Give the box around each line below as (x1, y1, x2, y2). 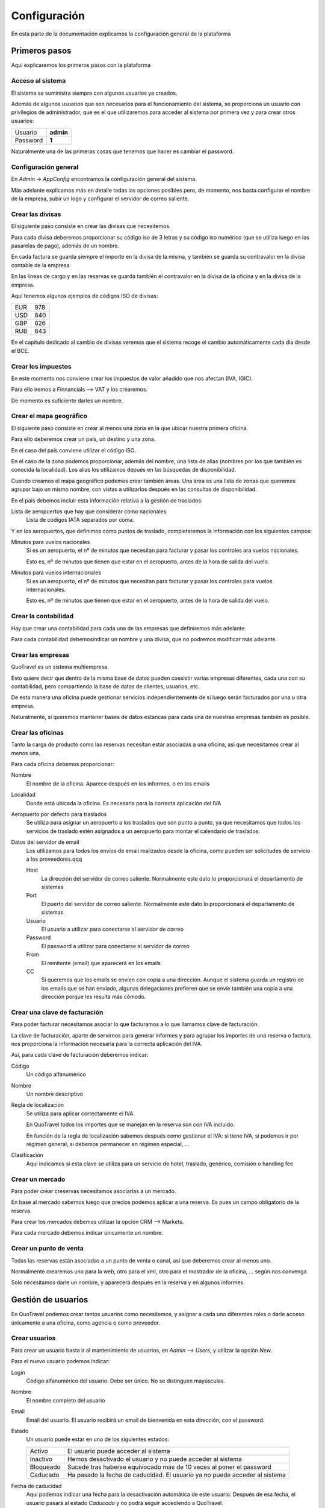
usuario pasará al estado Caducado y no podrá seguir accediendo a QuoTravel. (26, 1499, 223, 1506)
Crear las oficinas (11, 728, 64, 737)
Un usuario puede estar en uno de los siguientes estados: (26, 1436, 170, 1443)
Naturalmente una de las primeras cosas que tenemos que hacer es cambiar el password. (11, 148, 234, 155)
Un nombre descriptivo (26, 1091, 84, 1098)
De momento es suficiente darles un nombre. (11, 397, 123, 404)
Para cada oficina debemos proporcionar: (11, 760, 114, 767)
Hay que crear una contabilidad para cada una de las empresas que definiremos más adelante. (11, 624, 247, 632)
